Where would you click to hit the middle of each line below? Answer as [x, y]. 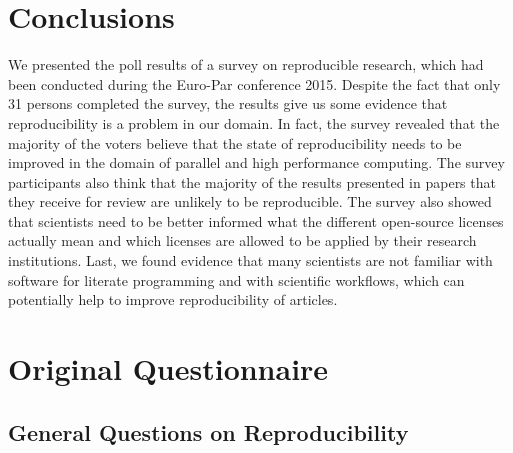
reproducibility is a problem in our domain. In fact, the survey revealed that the [254, 122]
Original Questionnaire [168, 368]
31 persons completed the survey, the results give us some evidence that [228, 103]
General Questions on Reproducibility [208, 431]
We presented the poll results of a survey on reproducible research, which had [246, 64]
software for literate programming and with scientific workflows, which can [236, 279]
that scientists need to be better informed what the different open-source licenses [256, 220]
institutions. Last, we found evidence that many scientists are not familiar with [250, 260]
